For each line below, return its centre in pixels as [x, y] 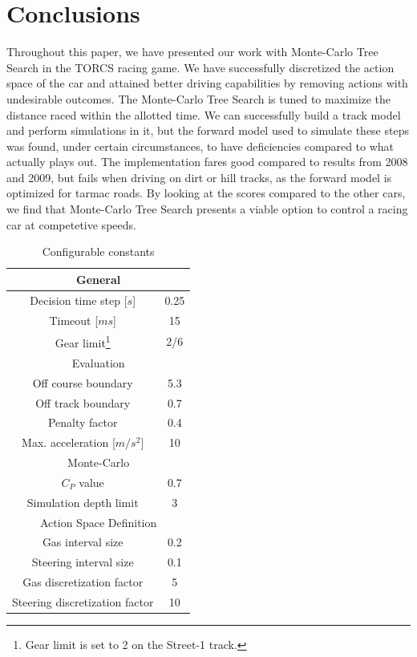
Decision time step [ [79, 300]
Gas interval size [83, 542]
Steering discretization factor [83, 602]
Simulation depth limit [83, 502]
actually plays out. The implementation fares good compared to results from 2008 [207, 162]
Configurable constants [98, 251]
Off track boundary [83, 402]
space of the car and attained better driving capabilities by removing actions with [207, 83]
